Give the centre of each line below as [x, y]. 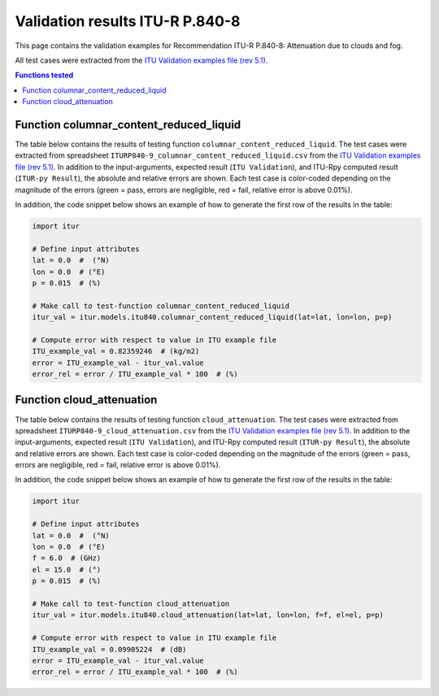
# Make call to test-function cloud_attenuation [131, 603]
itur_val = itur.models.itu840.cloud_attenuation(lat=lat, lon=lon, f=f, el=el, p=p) [208, 615]
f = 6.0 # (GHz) [67, 558]
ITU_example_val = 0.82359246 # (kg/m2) [116, 351]
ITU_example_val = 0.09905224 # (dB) [109, 649]
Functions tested [44, 75]
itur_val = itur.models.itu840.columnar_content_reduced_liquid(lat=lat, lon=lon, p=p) [212, 318]
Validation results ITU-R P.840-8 [128, 21]
